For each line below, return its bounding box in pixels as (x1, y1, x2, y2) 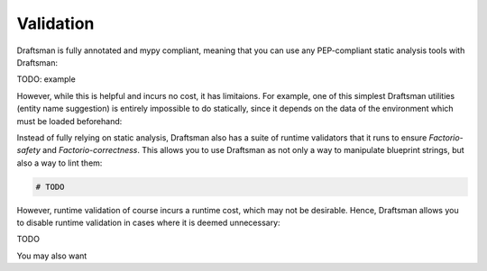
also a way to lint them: (16, 158, 103, 168)
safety (16, 145, 41, 156)
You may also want (16, 250, 87, 261)
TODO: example (16, 74, 76, 85)
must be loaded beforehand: (16, 115, 123, 126)
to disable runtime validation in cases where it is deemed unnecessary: (16, 217, 280, 229)
